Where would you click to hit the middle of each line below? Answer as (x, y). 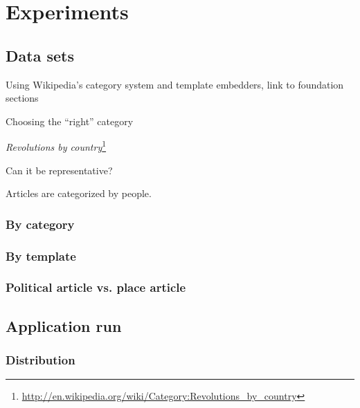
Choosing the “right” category (70, 121)
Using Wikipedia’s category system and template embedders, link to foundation (175, 84)
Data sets (40, 55)
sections (22, 98)
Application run (64, 325)
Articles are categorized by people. (79, 193)
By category (40, 224)
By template (41, 256)
